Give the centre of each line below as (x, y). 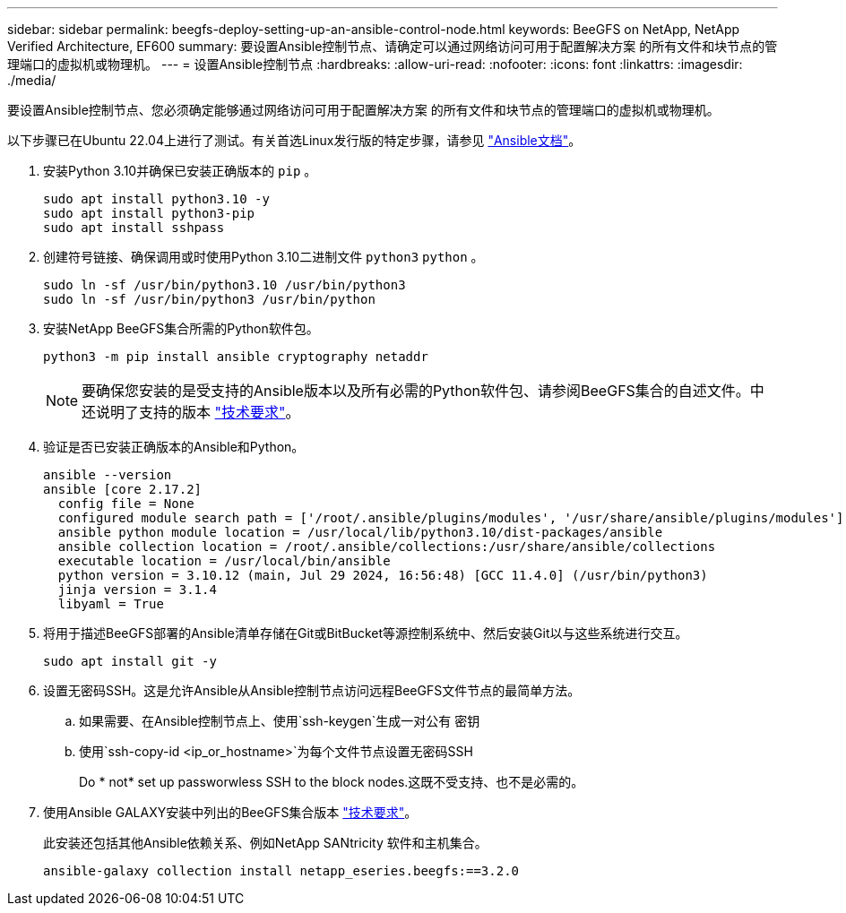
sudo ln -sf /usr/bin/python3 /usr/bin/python (209, 299)
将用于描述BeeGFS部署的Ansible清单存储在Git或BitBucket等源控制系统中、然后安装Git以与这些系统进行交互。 (366, 633)
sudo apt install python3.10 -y (156, 199)
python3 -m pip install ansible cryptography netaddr (236, 357)
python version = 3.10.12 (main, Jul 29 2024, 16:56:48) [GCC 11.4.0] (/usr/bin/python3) (383, 575)
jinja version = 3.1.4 (137, 590)
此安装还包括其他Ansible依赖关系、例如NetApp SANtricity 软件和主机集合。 (265, 843)
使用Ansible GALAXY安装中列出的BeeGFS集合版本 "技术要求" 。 (230, 812)
